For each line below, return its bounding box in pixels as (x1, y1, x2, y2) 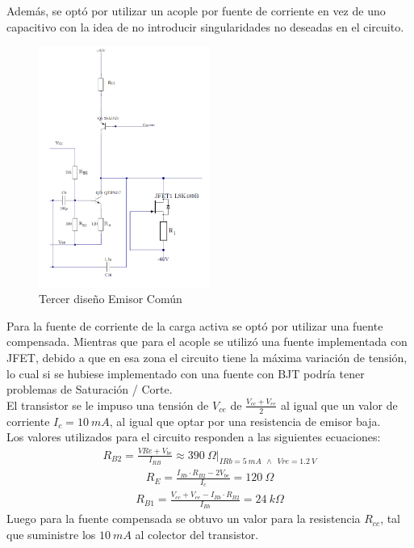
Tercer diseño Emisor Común (39, 290, 182, 307)
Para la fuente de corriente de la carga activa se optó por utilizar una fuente (6, 317, 383, 334)
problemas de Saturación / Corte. (6, 381, 173, 398)
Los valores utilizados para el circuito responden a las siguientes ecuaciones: (6, 428, 381, 445)
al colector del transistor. (135, 525, 259, 542)
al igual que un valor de (280, 396, 398, 413)
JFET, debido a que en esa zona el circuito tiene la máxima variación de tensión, (6, 348, 408, 365)
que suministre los (6, 525, 96, 542)
